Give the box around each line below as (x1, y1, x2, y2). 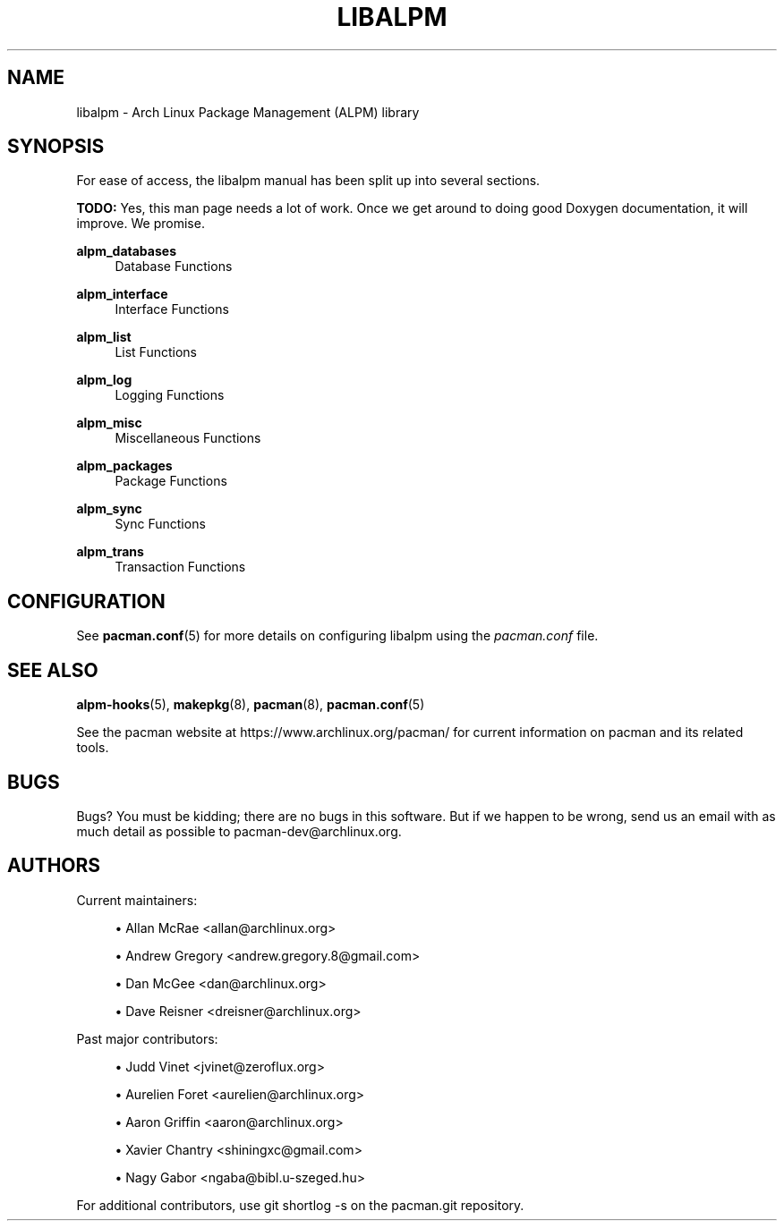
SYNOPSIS (7, 135, 105, 158)
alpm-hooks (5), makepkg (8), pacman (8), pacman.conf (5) (76, 697, 425, 713)
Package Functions (115, 473, 227, 489)
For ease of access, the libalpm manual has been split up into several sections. (76, 173, 541, 189)
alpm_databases (76, 243, 176, 259)
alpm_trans (76, 544, 144, 560)
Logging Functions (115, 387, 225, 403)
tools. (76, 740, 109, 756)
